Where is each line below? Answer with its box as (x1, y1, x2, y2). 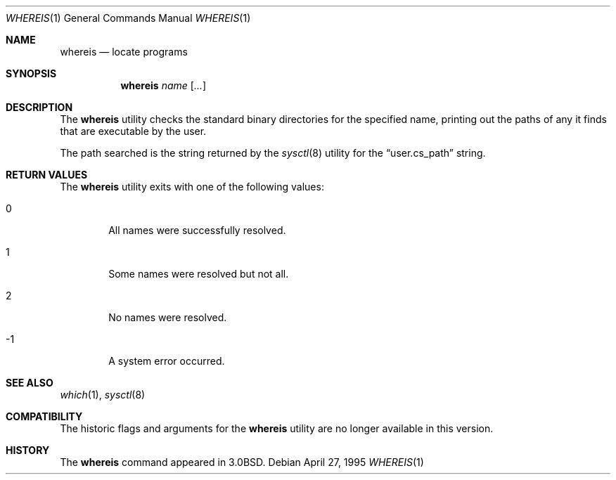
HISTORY (6, 444, 50, 456)
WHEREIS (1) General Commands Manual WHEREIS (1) (6, 12, 251, 24)
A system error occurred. (108, 355, 225, 367)
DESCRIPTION (6, 101, 73, 113)
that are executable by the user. (60, 125, 207, 137)
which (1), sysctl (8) (60, 389, 146, 401)
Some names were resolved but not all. (108, 268, 289, 280)
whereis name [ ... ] (120, 79, 207, 91)
